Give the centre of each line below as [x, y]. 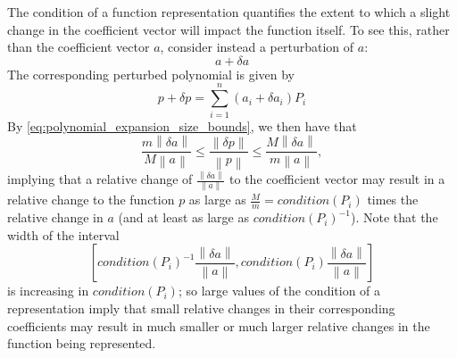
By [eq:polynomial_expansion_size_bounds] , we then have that [182, 125]
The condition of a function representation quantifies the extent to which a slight [229, 12]
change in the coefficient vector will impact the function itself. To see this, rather [228, 29]
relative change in [55, 217]
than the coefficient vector [79, 47]
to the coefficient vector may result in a [337, 179]
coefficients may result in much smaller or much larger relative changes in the [219, 325]
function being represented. [82, 343]
